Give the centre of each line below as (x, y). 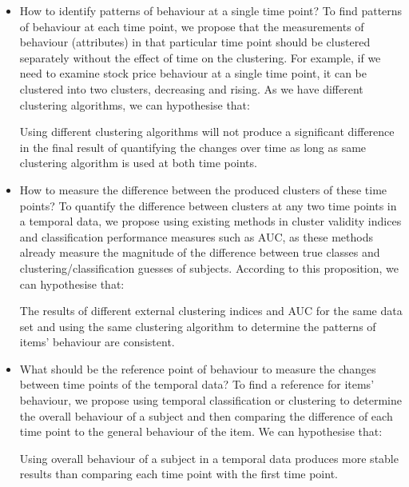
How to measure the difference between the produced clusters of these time (203, 189)
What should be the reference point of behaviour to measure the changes (198, 368)
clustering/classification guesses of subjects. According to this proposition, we (209, 267)
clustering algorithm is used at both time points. (138, 163)
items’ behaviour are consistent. (97, 342)
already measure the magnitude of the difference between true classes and (200, 252)
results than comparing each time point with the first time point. (179, 474)
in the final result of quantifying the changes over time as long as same (193, 147)
